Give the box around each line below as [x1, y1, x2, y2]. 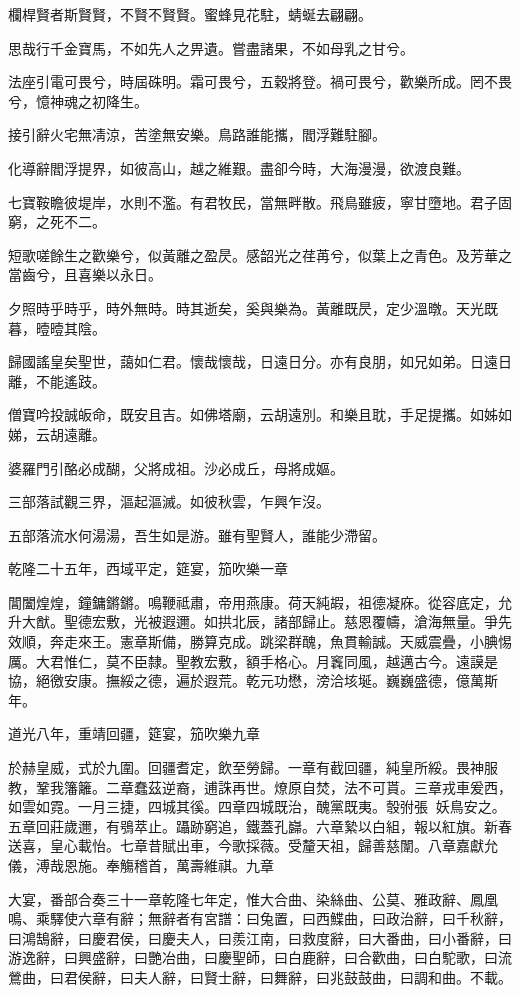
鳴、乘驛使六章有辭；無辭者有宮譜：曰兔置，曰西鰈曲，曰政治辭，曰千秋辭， [8, 908, 512, 929]
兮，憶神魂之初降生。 [8, 90, 148, 111]
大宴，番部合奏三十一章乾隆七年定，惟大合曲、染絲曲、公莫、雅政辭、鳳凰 [8, 888, 498, 909]
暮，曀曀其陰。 [8, 317, 106, 338]
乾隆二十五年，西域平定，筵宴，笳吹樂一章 [8, 558, 288, 579]
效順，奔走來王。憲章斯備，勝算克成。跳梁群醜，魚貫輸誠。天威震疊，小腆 [8, 631, 498, 652]
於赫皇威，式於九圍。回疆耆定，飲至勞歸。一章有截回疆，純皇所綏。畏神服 [8, 757, 498, 778]
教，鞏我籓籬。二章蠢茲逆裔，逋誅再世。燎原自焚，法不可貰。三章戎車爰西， [8, 776, 512, 797]
